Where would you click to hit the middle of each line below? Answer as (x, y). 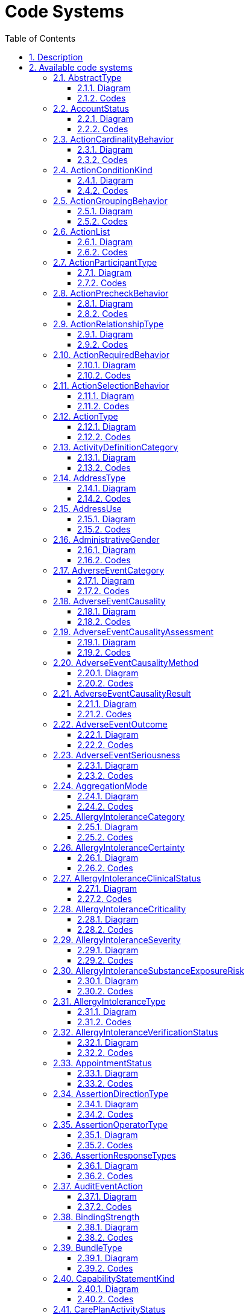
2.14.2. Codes (104, 498)
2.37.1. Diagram (107, 1196)
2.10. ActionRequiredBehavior (111, 354)
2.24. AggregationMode (100, 785)
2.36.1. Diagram (108, 1165)
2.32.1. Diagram (108, 1042)
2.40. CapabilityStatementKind (114, 1278)
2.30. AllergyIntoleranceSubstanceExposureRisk (149, 970)
